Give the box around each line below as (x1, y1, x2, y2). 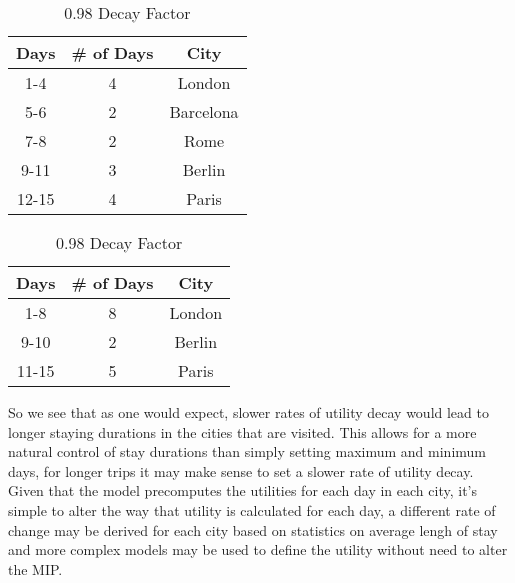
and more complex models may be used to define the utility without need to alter (8, 539, 508, 560)
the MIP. (8, 558, 63, 579)
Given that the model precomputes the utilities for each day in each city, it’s (8, 480, 477, 501)
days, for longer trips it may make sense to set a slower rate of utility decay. (8, 460, 474, 481)
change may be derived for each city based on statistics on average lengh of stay (8, 519, 498, 540)
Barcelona (169, 100, 239, 123)
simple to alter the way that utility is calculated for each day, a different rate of (8, 499, 496, 520)
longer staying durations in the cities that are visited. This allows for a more (8, 421, 477, 442)
